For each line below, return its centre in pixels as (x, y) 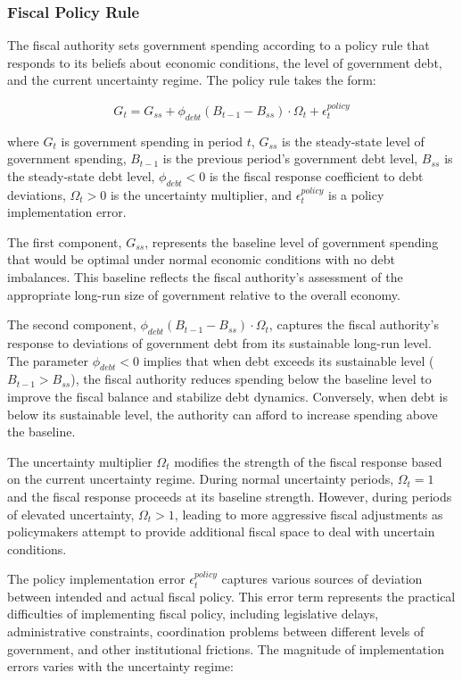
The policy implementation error (96, 579)
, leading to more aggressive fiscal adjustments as (309, 514)
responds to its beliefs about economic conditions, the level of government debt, (225, 62)
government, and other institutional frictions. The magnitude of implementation (226, 648)
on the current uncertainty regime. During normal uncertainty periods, (201, 479)
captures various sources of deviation (322, 579)
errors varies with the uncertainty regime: (120, 666)
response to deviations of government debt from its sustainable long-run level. (219, 342)
